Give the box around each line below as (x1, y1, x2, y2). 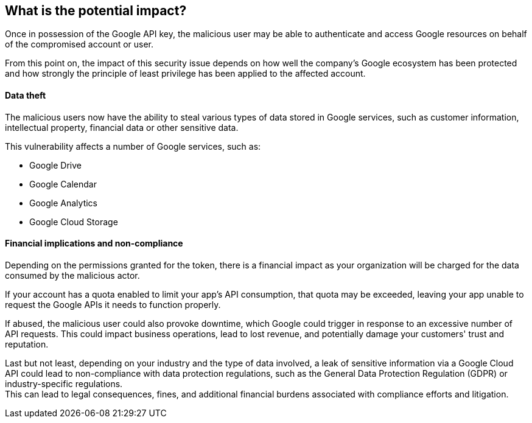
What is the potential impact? (5, 3, 187, 18)
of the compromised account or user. (5, 39, 154, 50)
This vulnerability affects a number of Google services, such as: (5, 141, 261, 152)
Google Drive (29, 159, 82, 170)
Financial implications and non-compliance (5, 238, 183, 249)
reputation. (5, 338, 49, 349)
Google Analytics (29, 197, 97, 208)
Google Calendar (29, 178, 97, 189)
